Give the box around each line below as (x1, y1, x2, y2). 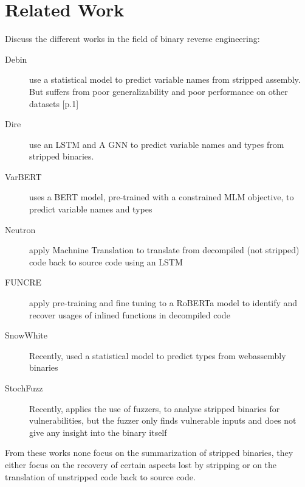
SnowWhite (5, 329, 48, 342)
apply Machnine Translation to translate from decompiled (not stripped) (29, 243, 300, 256)
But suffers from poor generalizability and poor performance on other (29, 85, 288, 97)
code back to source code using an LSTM (29, 255, 183, 268)
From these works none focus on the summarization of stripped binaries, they (5, 446, 293, 459)
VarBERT (5, 170, 42, 183)
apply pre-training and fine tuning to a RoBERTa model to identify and (29, 296, 298, 309)
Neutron (5, 223, 36, 236)
